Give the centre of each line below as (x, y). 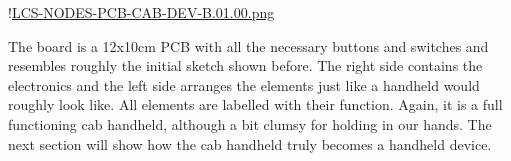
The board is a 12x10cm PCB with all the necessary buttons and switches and (248, 45)
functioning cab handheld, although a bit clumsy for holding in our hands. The (250, 123)
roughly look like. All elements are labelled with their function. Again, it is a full (255, 104)
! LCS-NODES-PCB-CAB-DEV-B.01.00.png (141, 12)
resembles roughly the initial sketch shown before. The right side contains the (245, 65)
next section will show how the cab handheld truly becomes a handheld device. (250, 143)
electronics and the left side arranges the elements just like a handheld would (244, 84)
